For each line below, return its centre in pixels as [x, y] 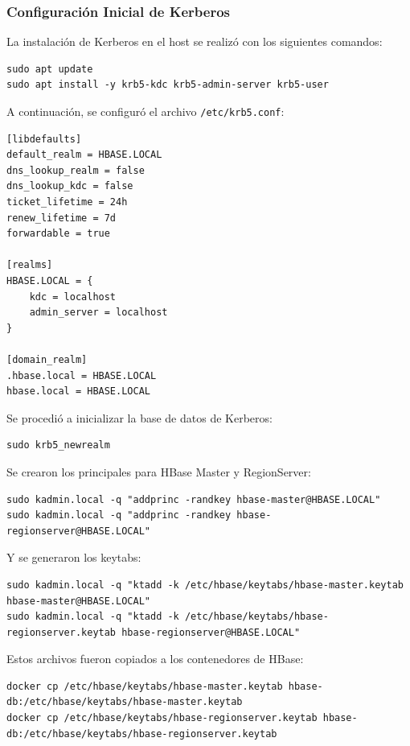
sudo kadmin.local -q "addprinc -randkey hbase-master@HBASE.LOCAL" [194, 499]
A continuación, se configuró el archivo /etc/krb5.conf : [146, 111]
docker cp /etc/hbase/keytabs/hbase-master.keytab [145, 686]
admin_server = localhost [98, 313]
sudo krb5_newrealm [58, 445]
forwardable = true [58, 234]
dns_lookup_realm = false [76, 170]
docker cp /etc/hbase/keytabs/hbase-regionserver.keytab [162, 718]
